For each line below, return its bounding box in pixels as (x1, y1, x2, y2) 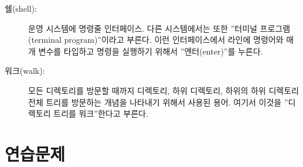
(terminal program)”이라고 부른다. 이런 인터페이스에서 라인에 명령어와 (28, 33, 284, 46)
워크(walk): (5, 64, 45, 77)
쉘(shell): (5, 2, 37, 14)
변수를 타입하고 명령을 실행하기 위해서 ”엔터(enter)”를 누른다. (38, 45, 263, 57)
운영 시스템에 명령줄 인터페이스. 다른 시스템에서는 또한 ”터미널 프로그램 (28, 22, 291, 34)
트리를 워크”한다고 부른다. (53, 107, 148, 120)
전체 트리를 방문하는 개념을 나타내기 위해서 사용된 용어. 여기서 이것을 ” (28, 96, 288, 108)
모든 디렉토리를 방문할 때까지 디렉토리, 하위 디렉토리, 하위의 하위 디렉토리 (28, 84, 299, 96)
